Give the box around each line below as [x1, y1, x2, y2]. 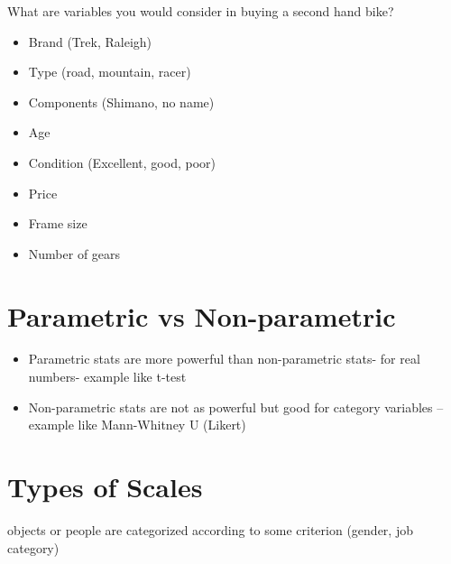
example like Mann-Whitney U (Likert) [28, 415, 246, 434]
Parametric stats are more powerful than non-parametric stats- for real [28, 349, 420, 368]
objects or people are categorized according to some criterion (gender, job [7, 520, 413, 539]
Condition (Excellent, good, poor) [28, 153, 216, 171]
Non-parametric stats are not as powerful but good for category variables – [28, 397, 444, 416]
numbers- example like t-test [28, 367, 187, 386]
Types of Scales [7, 468, 203, 505]
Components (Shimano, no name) [28, 92, 215, 111]
